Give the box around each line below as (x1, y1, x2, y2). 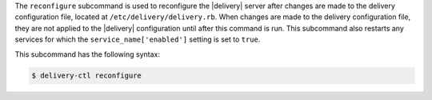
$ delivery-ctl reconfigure (31, 70, 142, 80)
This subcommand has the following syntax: (14, 49, 160, 59)
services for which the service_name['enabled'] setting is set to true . (14, 34, 261, 44)
